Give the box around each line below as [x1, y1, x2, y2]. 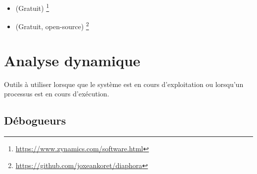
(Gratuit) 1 [15, 1, 49, 13]
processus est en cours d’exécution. [4, 88, 109, 99]
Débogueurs [4, 113, 66, 128]
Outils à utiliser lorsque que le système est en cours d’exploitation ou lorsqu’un [4, 79, 244, 89]
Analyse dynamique [4, 50, 140, 70]
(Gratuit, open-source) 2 [15, 20, 89, 31]
